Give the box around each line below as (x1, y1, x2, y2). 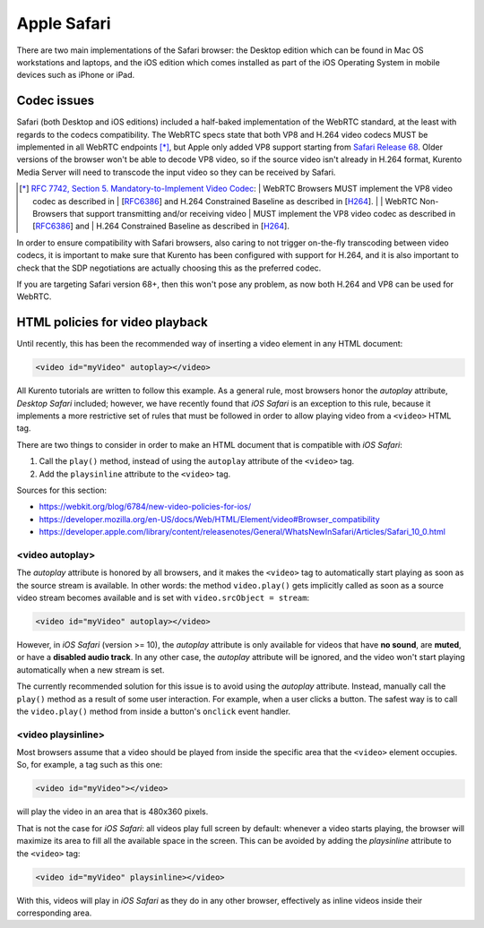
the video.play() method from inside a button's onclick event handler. (16, 706, 291, 717)
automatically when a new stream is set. (16, 664, 165, 675)
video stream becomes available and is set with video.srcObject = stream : (16, 592, 310, 604)
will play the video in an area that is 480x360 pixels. (16, 806, 209, 817)
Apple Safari (16, 13, 111, 33)
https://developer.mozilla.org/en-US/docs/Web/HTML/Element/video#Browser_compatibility (39, 513, 380, 524)
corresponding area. (16, 907, 92, 918)
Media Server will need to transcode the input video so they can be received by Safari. (16, 167, 336, 177)
